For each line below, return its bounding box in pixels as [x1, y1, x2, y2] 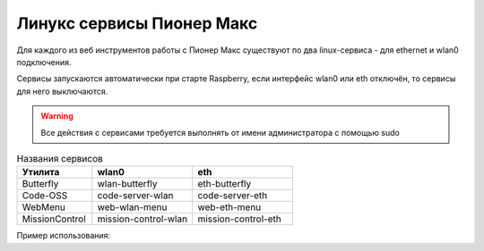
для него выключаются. [16, 86, 108, 96]
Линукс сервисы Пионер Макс [16, 13, 258, 33]
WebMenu [22, 201, 66, 213]
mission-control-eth [197, 213, 281, 225]
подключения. [16, 56, 72, 67]
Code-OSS [22, 189, 68, 202]
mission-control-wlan [97, 213, 188, 225]
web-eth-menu [197, 201, 262, 213]
